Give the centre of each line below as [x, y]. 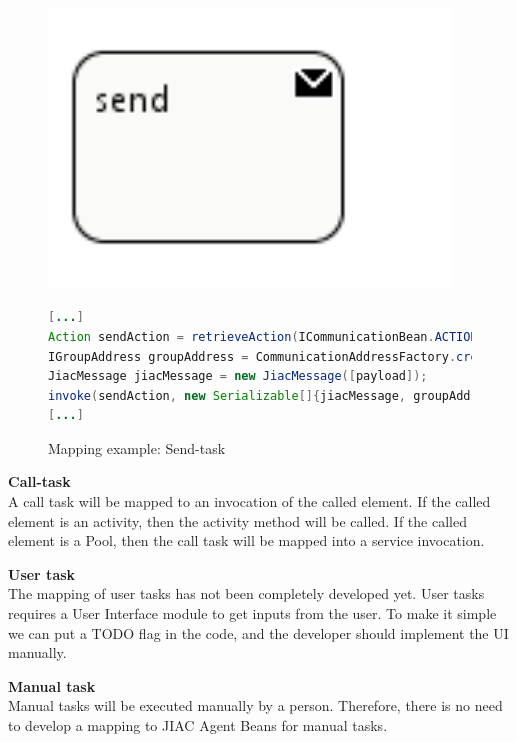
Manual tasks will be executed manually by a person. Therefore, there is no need [255, 705]
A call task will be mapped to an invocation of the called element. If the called [249, 501]
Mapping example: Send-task [137, 447]
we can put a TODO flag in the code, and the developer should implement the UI [258, 632]
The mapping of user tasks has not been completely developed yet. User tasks [246, 593]
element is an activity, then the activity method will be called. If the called [237, 520]
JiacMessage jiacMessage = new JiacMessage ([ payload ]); [238, 376]
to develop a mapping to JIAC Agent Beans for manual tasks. [198, 725]
